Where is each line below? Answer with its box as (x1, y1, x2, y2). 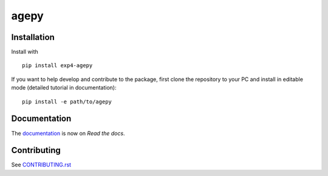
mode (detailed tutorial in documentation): (11, 84, 117, 91)
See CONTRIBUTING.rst (11, 161, 72, 169)
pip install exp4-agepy (22, 62, 93, 69)
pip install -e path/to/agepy (22, 98, 112, 105)
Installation (11, 32, 55, 42)
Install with (11, 48, 39, 56)
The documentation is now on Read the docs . (11, 129, 125, 137)
